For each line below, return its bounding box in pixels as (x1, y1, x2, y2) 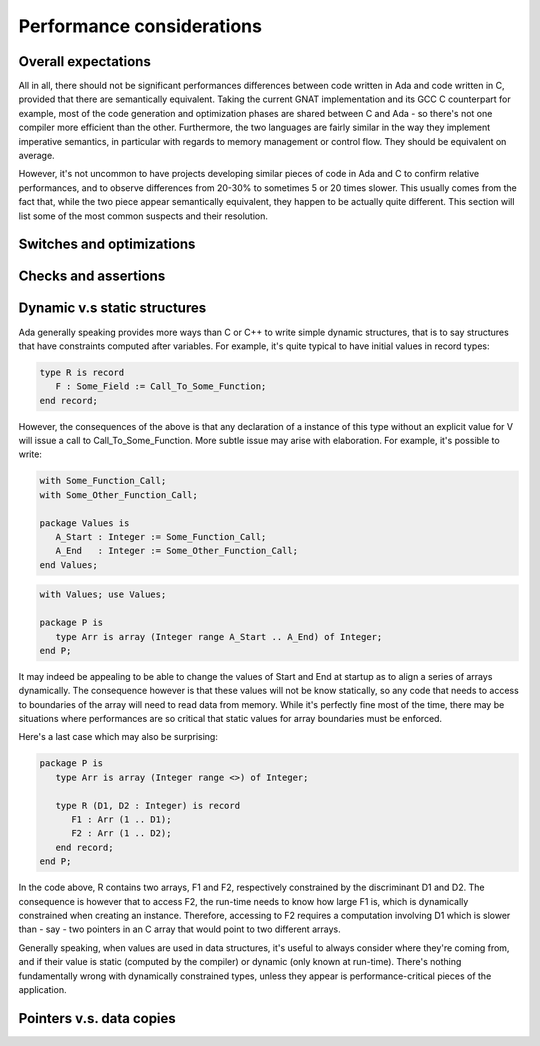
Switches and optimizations (18, 236, 196, 253)
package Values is (39, 517, 130, 529)
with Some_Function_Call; (39, 475, 167, 487)
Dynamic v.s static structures (18, 300, 207, 317)
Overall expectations (18, 53, 152, 70)
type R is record (39, 366, 125, 378)
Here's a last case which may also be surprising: (18, 731, 219, 743)
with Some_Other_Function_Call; (39, 489, 199, 500)
